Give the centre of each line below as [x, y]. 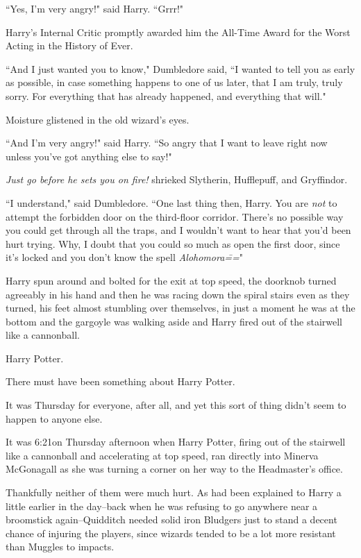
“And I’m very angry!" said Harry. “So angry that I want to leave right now [167, 143]
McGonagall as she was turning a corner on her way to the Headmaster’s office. [174, 469]
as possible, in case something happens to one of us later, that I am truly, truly [174, 82]
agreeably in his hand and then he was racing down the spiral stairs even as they [178, 294]
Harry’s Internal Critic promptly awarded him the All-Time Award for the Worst [178, 32]
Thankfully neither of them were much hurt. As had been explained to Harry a [174, 492]
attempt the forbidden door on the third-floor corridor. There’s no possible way [175, 216]
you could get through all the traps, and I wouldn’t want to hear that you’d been [178, 230]
